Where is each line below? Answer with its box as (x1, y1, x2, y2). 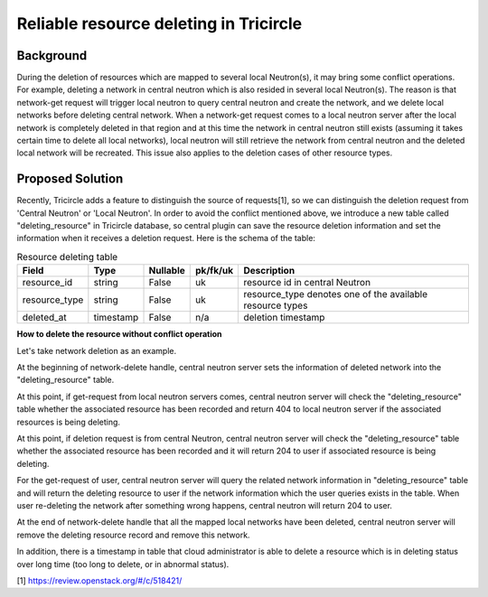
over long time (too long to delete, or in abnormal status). (16, 558, 230, 569)
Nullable (148, 265, 185, 277)
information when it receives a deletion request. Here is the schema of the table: (16, 233, 316, 244)
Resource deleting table (16, 251, 118, 264)
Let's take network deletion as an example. (16, 345, 176, 356)
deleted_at (22, 312, 67, 324)
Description (243, 265, 296, 277)
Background (16, 48, 88, 63)
